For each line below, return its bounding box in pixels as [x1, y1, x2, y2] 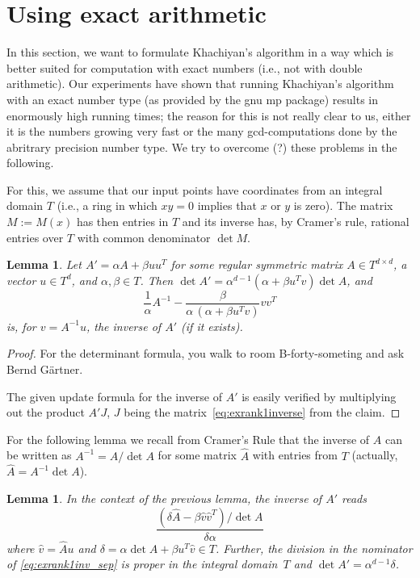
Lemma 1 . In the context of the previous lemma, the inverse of [6, 489, 322, 506]
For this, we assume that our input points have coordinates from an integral [6, 181, 383, 198]
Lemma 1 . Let [6, 256, 82, 273]
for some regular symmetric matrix [170, 256, 343, 273]
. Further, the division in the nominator [215, 539, 413, 556]
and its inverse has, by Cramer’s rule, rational [182, 213, 409, 230]
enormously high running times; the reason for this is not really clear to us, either [6, 107, 411, 124]
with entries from [252, 446, 338, 463]
